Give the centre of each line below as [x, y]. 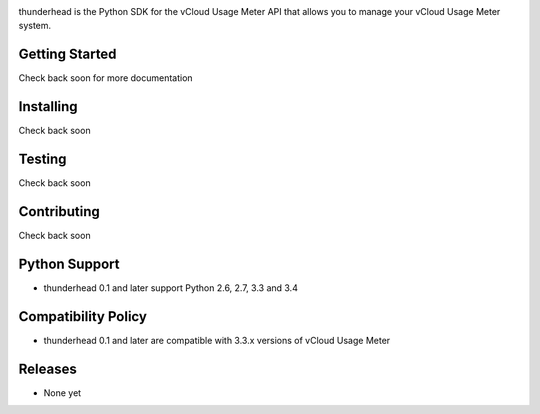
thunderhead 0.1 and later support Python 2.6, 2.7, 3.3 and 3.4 [171, 287]
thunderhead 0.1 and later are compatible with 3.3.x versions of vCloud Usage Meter [217, 340]
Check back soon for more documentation [106, 78]
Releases [47, 368]
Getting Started [67, 54]
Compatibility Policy [82, 316]
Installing [48, 106]
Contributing [59, 211]
